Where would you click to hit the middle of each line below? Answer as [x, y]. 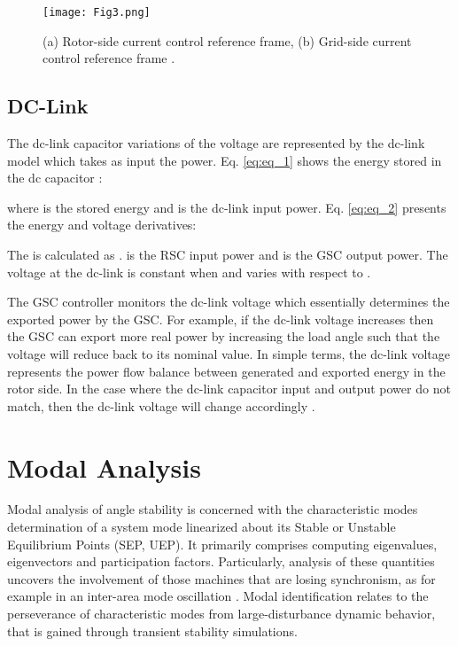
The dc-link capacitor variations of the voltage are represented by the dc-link [216, 143]
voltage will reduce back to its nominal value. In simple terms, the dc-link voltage [229, 353]
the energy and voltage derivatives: [102, 225]
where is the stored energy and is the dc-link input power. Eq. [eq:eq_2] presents [227, 207]
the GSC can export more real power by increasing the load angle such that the [224, 336]
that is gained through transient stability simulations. [152, 630]
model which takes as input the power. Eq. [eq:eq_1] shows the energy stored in [225, 160]
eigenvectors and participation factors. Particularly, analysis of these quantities [221, 561]
